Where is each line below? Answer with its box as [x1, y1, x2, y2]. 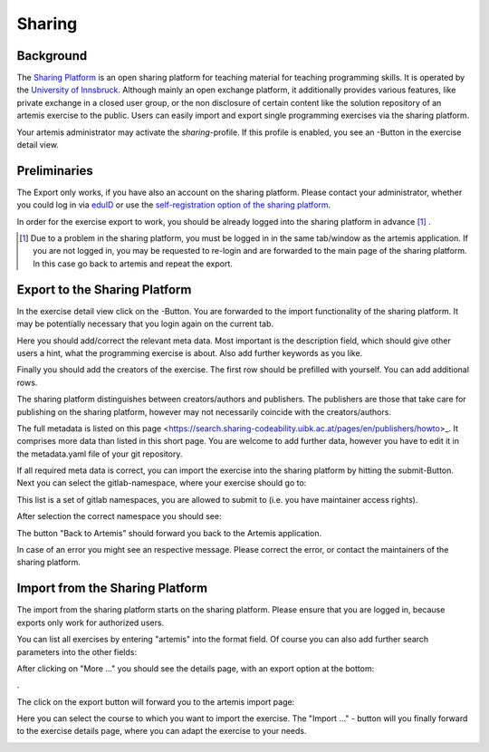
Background [16, 48, 88, 63]
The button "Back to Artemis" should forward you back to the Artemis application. [16, 527, 322, 538]
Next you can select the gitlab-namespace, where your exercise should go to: [16, 477, 307, 488]
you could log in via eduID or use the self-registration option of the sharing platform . [16, 199, 331, 210]
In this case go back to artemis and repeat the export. [33, 258, 233, 269]
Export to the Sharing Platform [16, 282, 192, 297]
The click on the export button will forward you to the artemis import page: [16, 696, 295, 707]
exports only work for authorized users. [16, 617, 165, 628]
